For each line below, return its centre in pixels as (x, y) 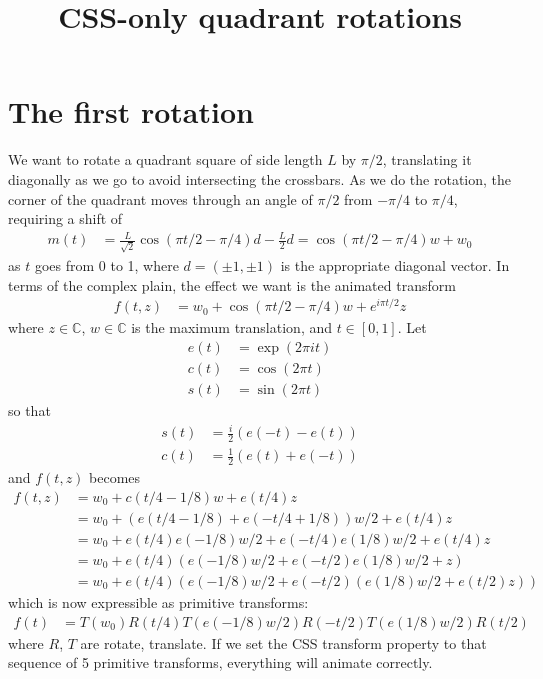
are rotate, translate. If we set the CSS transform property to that (283, 642)
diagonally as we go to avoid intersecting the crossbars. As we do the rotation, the (260, 178)
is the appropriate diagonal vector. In (395, 264)
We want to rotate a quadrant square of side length (165, 159)
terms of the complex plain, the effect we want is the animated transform (232, 284)
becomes (115, 477)
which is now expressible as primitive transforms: (158, 602)
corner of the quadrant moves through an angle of (160, 198)
